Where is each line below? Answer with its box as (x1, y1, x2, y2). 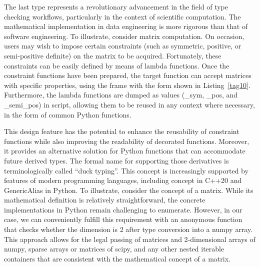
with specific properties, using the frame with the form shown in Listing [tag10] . (4, 79, 250, 90)
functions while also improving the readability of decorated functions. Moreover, (4, 135, 249, 146)
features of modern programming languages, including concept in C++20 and (4, 175, 242, 185)
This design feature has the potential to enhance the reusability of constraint (4, 126, 239, 136)
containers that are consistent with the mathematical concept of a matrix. (4, 253, 230, 263)
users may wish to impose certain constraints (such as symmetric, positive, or (4, 40, 241, 51)
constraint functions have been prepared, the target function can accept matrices (4, 70, 251, 80)
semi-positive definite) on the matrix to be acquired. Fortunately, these (4, 50, 221, 60)
